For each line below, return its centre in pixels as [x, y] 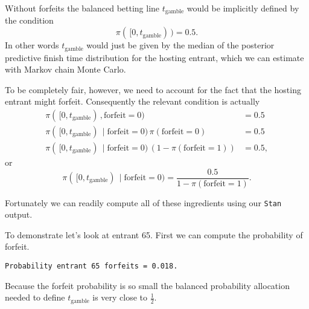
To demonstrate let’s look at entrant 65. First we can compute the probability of [154, 234]
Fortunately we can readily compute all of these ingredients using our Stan [143, 202]
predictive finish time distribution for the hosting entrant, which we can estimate [154, 57]
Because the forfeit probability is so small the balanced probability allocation [147, 285]
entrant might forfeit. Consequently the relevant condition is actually [132, 101]
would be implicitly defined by [243, 8]
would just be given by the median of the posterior [180, 45]
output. [19, 214]
